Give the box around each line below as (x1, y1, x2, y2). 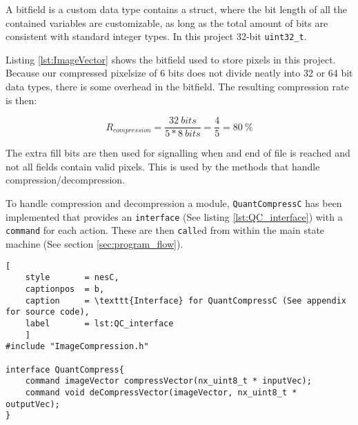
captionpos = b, (25, 284, 105, 294)
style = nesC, (25, 273, 119, 283)
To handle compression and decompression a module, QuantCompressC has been (6, 196, 342, 210)
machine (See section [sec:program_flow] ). (6, 237, 183, 251)
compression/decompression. (6, 172, 126, 187)
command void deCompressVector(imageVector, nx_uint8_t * (25, 387, 297, 397)
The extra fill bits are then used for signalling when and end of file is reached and (6, 146, 350, 160)
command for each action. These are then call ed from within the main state (6, 223, 325, 237)
